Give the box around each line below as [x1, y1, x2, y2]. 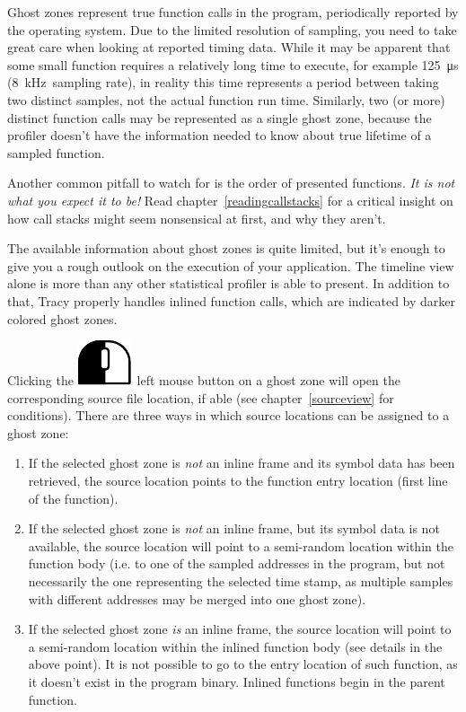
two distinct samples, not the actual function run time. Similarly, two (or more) [7, 90, 445, 109]
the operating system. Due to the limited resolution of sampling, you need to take [7, 20, 457, 39]
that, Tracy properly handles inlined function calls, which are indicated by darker [7, 291, 456, 310]
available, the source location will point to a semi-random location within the [28, 536, 453, 555]
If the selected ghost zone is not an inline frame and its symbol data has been [28, 453, 455, 472]
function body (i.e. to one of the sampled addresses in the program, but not [28, 554, 445, 573]
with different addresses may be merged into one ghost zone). [28, 589, 366, 608]
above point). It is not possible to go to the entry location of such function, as [28, 655, 458, 673]
